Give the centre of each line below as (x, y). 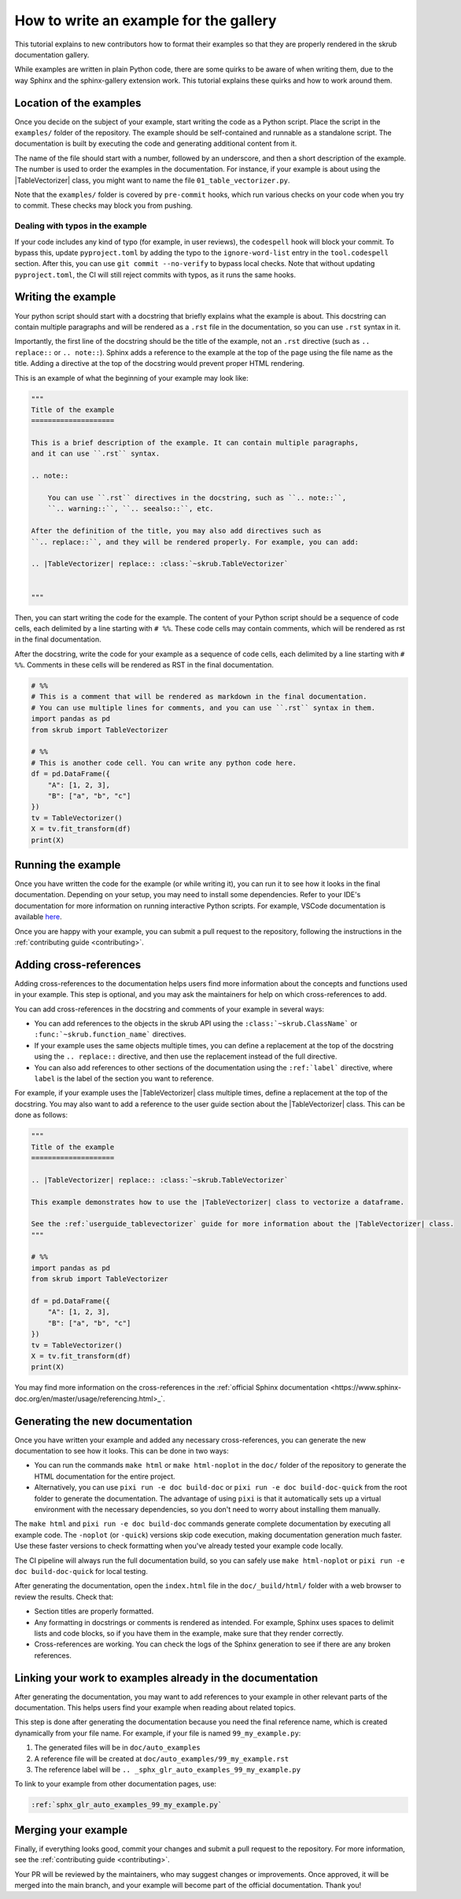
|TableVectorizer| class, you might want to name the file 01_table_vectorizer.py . (152, 180)
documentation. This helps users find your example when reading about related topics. (155, 1707)
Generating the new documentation (103, 1421)
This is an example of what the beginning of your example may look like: (132, 378)
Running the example (68, 865)
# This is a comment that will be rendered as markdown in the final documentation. (199, 697)
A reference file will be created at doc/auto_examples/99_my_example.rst (162, 1758)
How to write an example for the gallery (146, 20)
